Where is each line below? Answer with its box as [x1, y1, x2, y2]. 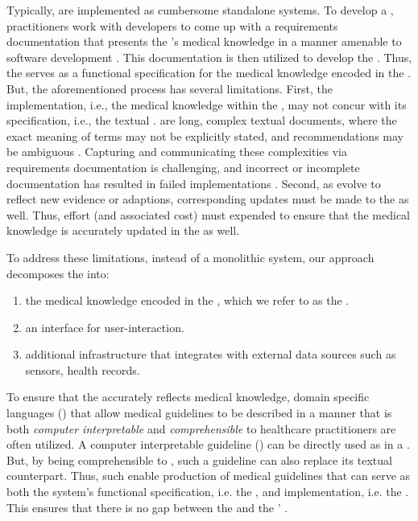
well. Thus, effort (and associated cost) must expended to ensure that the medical [6, 206, 410, 223]
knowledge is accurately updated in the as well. [6, 222, 240, 239]
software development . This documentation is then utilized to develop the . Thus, [6, 48, 412, 65]
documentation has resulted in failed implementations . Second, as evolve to [6, 174, 381, 191]
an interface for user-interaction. [25, 318, 184, 335]
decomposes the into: [6, 265, 110, 281]
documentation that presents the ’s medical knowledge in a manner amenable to [6, 33, 402, 50]
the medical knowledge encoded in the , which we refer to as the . [25, 292, 350, 309]
